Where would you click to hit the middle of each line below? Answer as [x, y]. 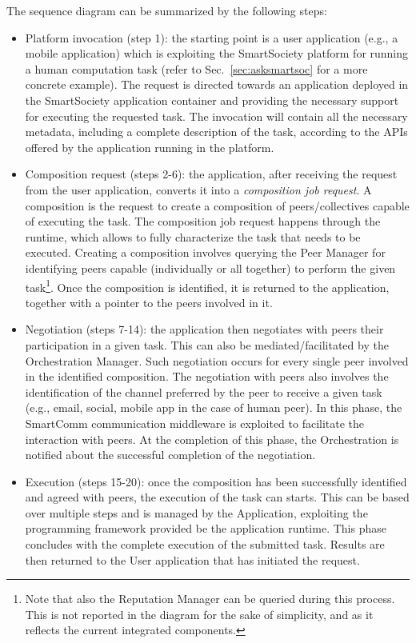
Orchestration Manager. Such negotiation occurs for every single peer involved [217, 360]
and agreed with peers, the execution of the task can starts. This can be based [217, 497]
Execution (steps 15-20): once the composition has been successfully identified [216, 481]
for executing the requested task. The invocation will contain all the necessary [216, 116]
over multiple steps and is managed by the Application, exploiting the [196, 512]
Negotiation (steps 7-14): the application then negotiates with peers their [204, 329]
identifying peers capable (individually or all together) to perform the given [210, 268]
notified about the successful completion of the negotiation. [170, 455]
